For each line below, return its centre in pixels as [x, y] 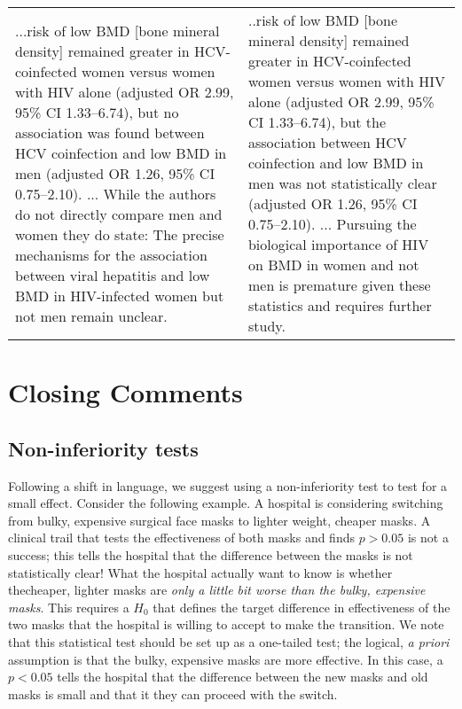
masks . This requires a [69, 607]
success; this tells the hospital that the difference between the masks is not [211, 554]
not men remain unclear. [91, 316]
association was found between [110, 132]
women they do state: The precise [120, 234]
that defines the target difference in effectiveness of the [301, 607]
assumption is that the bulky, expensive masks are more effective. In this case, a [226, 659]
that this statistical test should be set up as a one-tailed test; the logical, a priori [229, 641]
